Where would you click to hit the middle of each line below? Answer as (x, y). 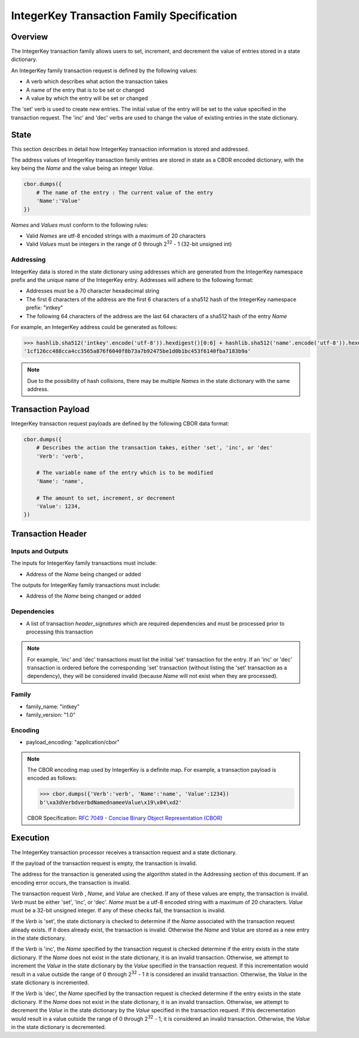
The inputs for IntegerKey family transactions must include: (84, 563)
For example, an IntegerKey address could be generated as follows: (94, 327)
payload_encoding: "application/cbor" (73, 742)
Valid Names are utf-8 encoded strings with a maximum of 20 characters (116, 236)
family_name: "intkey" (53, 707)
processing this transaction (60, 632)
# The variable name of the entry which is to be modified (125, 473)
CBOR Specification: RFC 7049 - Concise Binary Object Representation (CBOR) (125, 818)
